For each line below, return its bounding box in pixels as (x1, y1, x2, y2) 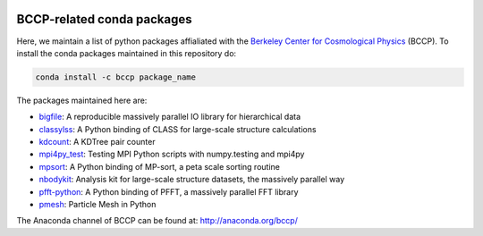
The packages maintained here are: (16, 95, 148, 105)
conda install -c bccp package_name (35, 72, 197, 82)
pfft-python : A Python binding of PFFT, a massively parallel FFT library (38, 186, 299, 197)
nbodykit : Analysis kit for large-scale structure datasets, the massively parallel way (38, 174, 345, 185)
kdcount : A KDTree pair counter (38, 137, 156, 147)
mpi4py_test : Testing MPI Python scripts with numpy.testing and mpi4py (38, 148, 305, 160)
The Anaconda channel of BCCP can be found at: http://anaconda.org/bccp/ (16, 215, 299, 226)
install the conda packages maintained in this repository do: (16, 47, 237, 58)
